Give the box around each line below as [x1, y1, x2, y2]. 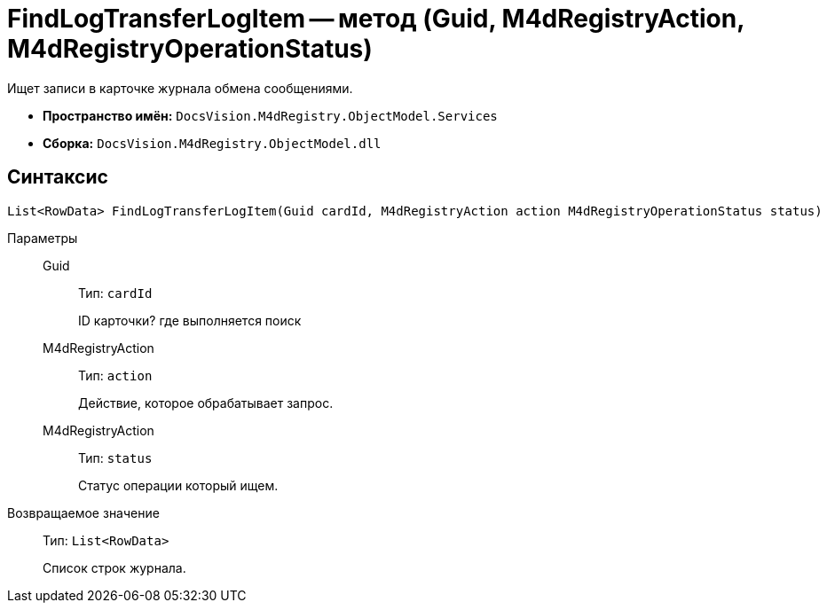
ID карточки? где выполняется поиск [78, 312, 302, 328]
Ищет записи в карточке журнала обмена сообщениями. [7, 80, 353, 96]
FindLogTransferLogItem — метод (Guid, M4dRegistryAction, [7, 4, 744, 34]
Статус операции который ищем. [78, 477, 279, 493]
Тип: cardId [78, 285, 153, 301]
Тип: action [78, 367, 153, 383]
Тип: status [78, 450, 153, 465]
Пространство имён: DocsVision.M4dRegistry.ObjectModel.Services [43, 107, 498, 123]
